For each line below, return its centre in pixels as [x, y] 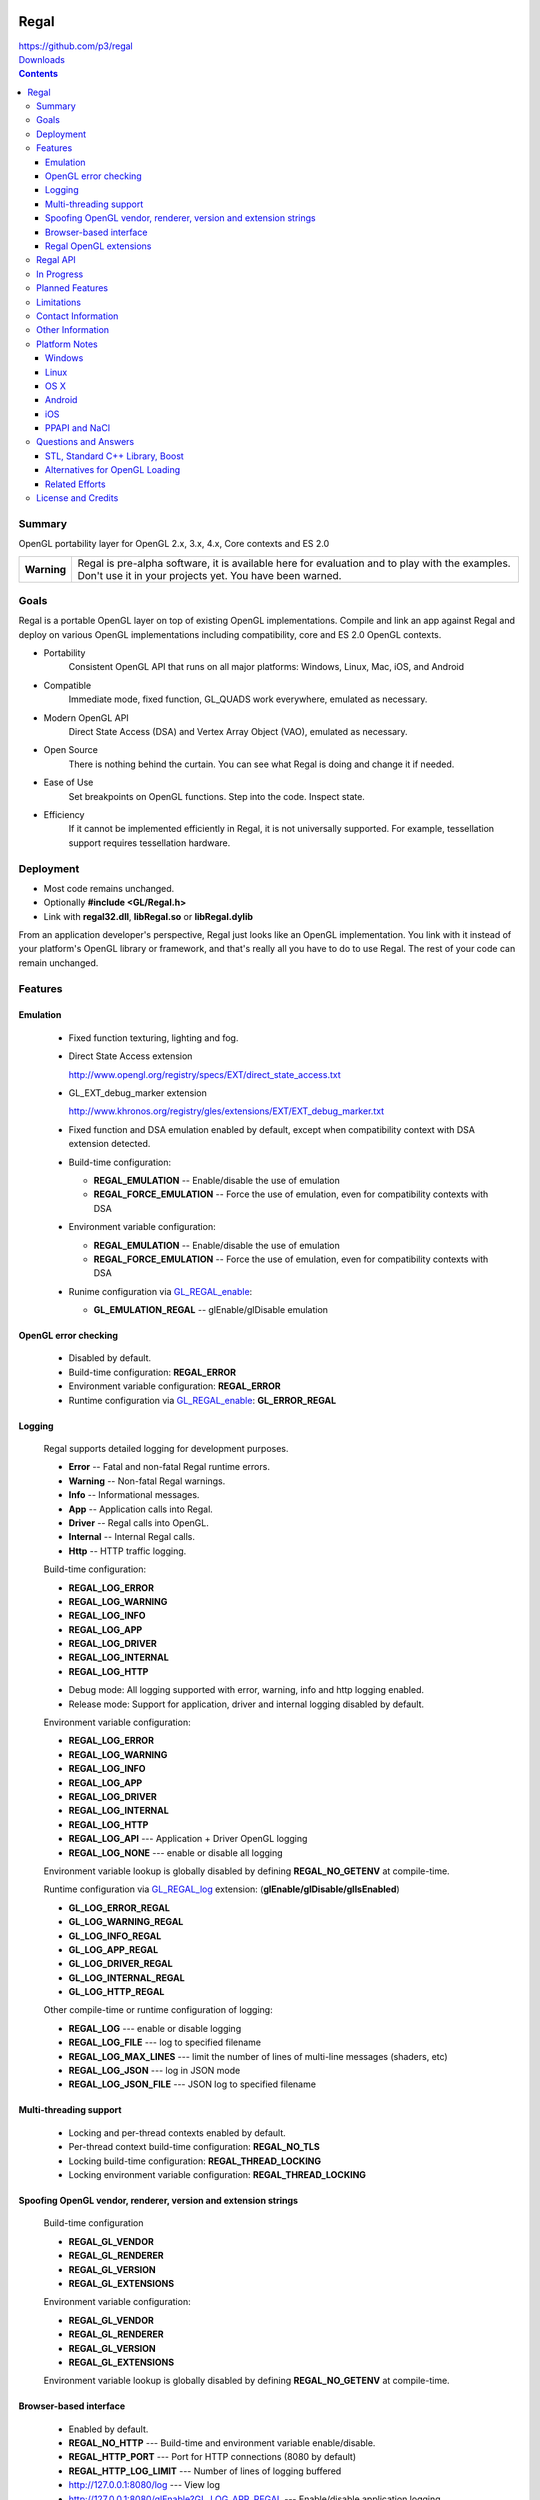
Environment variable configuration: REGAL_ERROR [175, 1386]
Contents [38, 74]
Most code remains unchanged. [109, 888]
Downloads [41, 59]
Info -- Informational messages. [134, 1495]
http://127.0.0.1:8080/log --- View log [144, 2485]
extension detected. [109, 1144]
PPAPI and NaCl [77, 428]
